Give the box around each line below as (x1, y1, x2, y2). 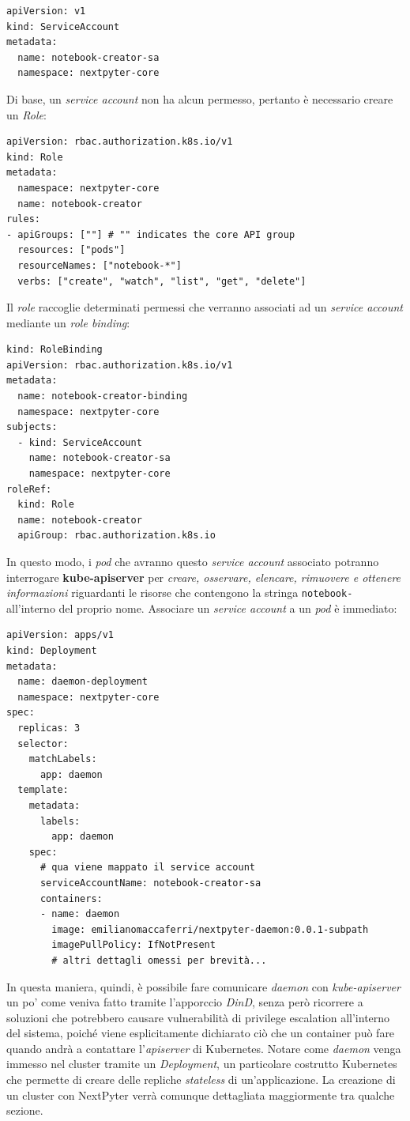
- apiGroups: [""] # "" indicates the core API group (6, 228, 295, 240)
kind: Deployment (6, 645, 97, 657)
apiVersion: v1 (6, 6, 86, 17)
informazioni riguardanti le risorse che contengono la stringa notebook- (6, 584, 353, 601)
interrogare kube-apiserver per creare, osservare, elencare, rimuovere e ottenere (6, 568, 401, 585)
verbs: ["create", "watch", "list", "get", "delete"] (17, 275, 307, 287)
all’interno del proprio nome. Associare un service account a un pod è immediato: (6, 599, 397, 616)
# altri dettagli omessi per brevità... (51, 954, 267, 966)
